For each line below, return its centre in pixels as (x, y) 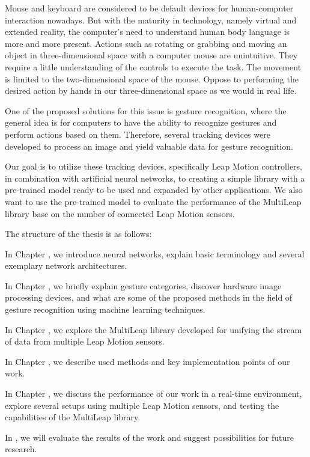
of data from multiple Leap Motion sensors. (85, 341)
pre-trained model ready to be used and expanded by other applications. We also (154, 190)
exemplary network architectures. (66, 265)
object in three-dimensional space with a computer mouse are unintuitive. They (151, 55)
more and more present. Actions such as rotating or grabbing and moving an (146, 43)
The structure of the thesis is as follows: (78, 234)
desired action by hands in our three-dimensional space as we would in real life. (151, 90)
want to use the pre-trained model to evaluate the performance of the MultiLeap (153, 201)
